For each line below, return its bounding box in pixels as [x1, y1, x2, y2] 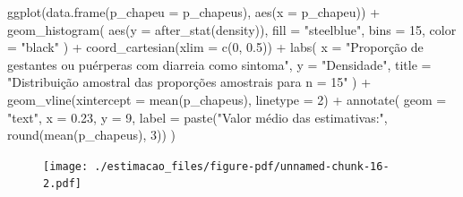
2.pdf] [43, 177, 81, 191]
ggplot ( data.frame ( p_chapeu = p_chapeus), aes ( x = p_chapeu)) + [7, 3, 381, 21]
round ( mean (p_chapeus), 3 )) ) [7, 125, 176, 144]
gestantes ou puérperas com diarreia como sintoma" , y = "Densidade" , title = [7, 55, 432, 73]
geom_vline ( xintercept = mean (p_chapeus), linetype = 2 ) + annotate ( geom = [7, 90, 447, 108]
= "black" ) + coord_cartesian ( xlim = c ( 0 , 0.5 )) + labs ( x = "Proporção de [7, 38, 424, 56]
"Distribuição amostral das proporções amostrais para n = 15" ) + [7, 73, 372, 91]
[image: [43, 159, 89, 173]
